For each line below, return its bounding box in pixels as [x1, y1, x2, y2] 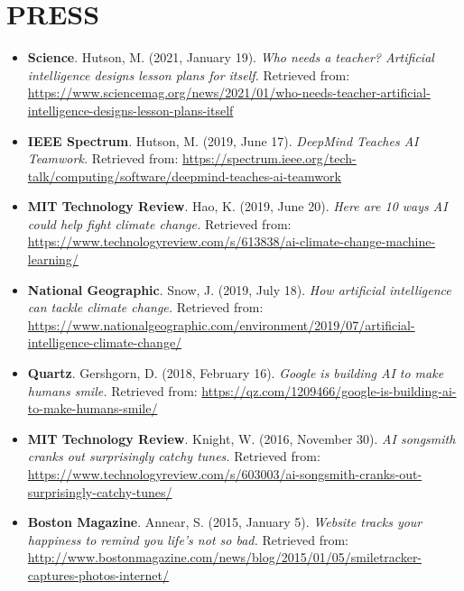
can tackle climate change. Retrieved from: [27, 298, 264, 317]
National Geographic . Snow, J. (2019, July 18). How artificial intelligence [27, 280, 451, 299]
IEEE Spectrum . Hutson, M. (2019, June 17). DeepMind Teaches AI [27, 131, 419, 150]
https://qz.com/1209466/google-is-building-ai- [201, 381, 457, 400]
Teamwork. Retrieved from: [27, 149, 179, 168]
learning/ [27, 250, 79, 269]
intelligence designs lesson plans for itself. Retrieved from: [27, 65, 350, 84]
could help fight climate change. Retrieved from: [27, 214, 292, 233]
